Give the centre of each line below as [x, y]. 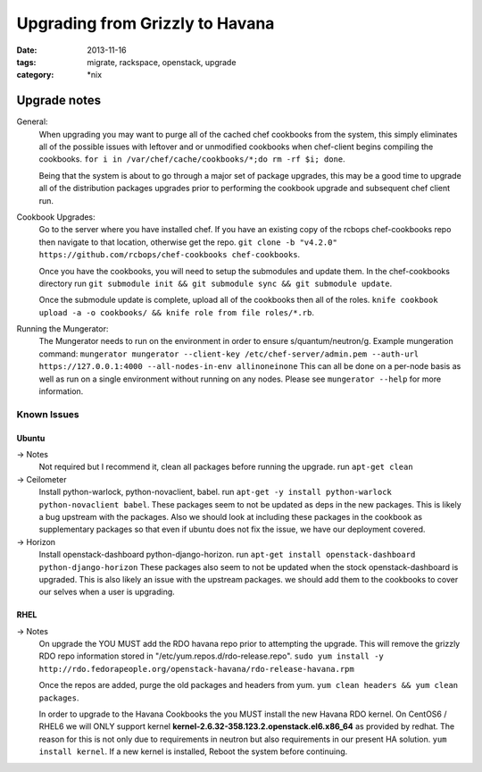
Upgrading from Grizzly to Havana [145, 23]
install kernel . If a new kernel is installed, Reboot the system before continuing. [193, 751]
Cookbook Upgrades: [56, 217]
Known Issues [48, 414]
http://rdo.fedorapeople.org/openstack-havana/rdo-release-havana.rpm [196, 669]
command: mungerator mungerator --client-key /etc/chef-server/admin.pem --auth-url [229, 354]
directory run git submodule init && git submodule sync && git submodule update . [216, 283]
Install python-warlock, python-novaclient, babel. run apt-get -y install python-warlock [215, 492]
